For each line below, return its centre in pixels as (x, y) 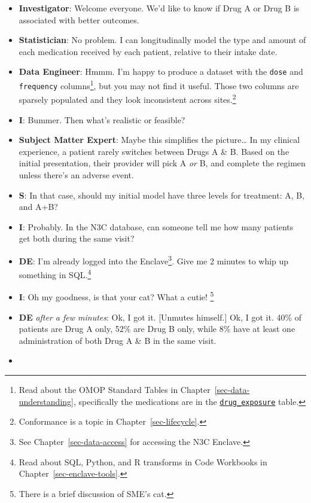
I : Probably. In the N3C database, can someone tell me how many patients (156, 226)
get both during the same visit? (77, 238)
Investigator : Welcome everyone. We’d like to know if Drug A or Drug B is (159, 8)
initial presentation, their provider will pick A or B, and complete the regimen (162, 163)
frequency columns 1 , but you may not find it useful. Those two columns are (159, 85)
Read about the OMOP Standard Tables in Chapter (115, 390)
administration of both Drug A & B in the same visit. (118, 340)
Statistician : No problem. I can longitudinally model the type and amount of (162, 40)
